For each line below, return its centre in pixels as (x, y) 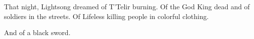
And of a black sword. (37, 32)
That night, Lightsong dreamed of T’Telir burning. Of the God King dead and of (127, 7)
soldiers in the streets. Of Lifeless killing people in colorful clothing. (106, 16)
